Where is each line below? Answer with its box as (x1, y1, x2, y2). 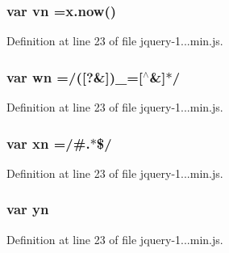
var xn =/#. (6, 133, 90, 153)
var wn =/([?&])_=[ (6, 66, 144, 86)
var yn (6, 199, 49, 219)
